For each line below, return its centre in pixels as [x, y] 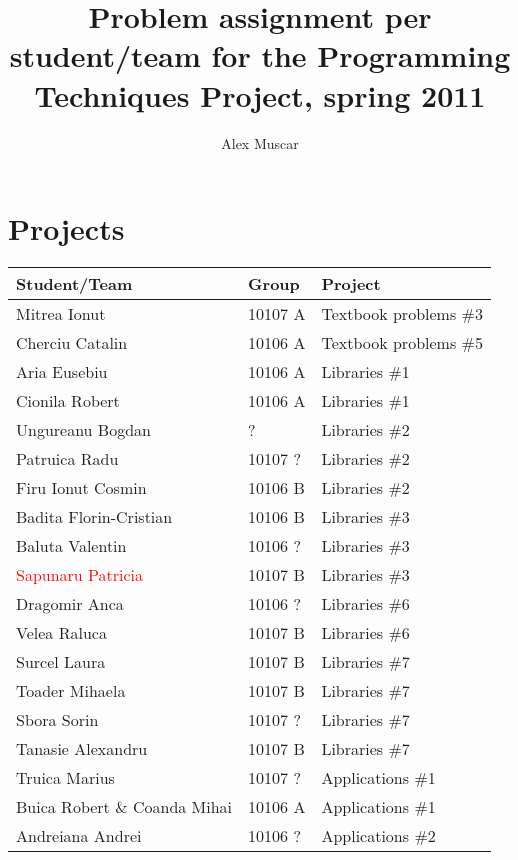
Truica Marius [65, 778]
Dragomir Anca [70, 604]
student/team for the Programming [260, 55]
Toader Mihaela [71, 691]
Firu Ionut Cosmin [81, 488]
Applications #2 [378, 836]
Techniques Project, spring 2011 [260, 94]
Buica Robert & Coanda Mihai [124, 807]
